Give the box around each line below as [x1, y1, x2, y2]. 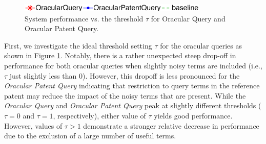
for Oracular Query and [151, 13, 226, 23]
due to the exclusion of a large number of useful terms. [4, 130, 176, 141]
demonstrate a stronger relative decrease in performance [83, 120, 259, 131]
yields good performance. [154, 110, 233, 121]
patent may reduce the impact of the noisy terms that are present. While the [4, 90, 246, 101]
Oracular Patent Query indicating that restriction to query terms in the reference [4, 80, 260, 91]
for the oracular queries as [160, 40, 242, 51]
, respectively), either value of [53, 110, 146, 121]
